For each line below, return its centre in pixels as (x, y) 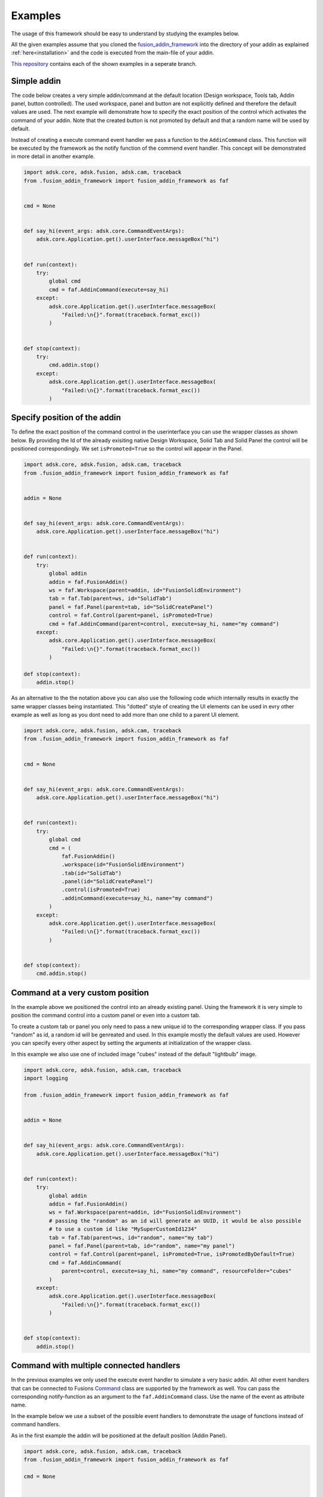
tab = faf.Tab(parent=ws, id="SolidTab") (110, 599)
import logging (46, 1078)
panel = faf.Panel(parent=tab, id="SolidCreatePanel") (131, 607)
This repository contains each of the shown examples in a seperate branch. (104, 63)
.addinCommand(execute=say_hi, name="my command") (137, 898)
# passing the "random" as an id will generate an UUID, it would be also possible (175, 1221)
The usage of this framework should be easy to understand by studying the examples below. (125, 34)
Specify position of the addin (66, 418)
